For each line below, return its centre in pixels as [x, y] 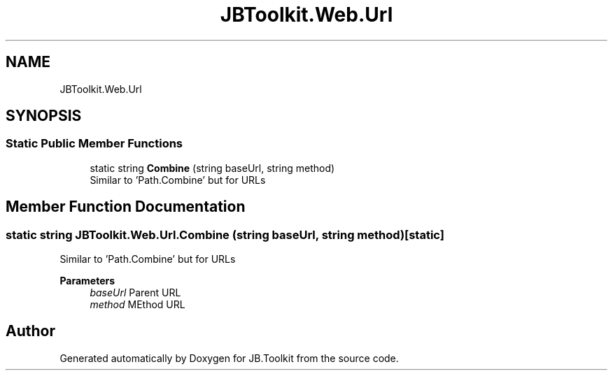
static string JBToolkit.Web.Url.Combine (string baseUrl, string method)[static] [225, 234]
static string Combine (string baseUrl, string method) [212, 168]
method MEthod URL [138, 305]
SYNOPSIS [44, 116]
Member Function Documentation [126, 207]
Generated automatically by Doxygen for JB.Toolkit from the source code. [229, 358]
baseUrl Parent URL [135, 293]
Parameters [87, 281]
